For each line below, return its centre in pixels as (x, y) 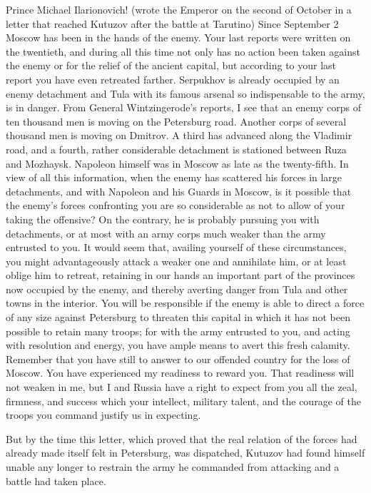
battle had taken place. (56, 481)
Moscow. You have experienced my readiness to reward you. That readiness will (180, 373)
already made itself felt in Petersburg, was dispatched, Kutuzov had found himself (185, 453)
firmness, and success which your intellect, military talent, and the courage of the (183, 401)
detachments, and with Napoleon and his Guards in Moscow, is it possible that (179, 191)
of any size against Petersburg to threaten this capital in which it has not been (178, 317)
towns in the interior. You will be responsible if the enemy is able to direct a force (185, 303)
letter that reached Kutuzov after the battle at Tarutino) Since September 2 (172, 23)
